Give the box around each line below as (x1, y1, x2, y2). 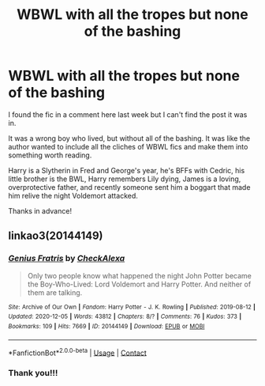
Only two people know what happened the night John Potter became (27, 271, 252, 280)
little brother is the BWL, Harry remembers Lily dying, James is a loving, (8, 174, 241, 184)
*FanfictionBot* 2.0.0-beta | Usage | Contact (8, 346, 147, 358)
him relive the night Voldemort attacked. (8, 191, 138, 200)
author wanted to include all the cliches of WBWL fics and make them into (8, 142, 248, 151)
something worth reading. (8, 150, 92, 160)
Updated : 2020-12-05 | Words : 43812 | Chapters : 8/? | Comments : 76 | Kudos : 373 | (8, 312, 242, 321)
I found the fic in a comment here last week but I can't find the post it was (8, 109, 248, 119)
